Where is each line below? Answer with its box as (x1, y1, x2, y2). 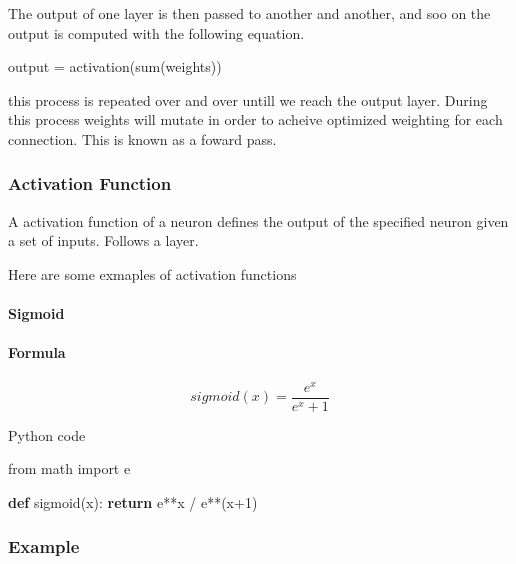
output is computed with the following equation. (8, 22, 305, 43)
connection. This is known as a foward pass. (8, 128, 277, 149)
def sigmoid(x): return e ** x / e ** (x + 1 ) (8, 491, 258, 512)
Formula (8, 342, 66, 363)
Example (8, 534, 80, 559)
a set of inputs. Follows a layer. (8, 230, 199, 251)
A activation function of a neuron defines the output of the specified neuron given (8, 210, 509, 231)
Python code (8, 424, 86, 445)
